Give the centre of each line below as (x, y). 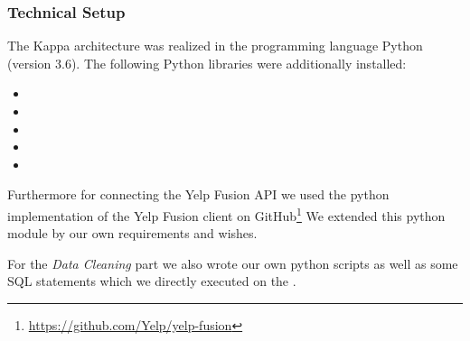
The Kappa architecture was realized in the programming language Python (215, 46)
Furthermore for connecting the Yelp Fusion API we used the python (198, 194)
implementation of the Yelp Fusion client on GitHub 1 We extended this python (226, 214)
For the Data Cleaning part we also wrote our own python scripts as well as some (233, 263)
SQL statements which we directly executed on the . (152, 281)
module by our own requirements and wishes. (132, 233)
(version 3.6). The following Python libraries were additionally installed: (207, 63)
